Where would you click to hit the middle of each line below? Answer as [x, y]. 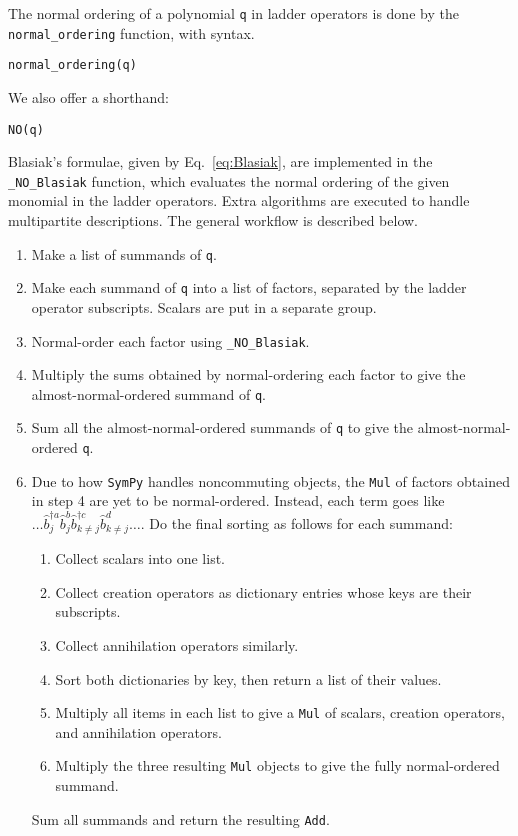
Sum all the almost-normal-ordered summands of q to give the [222, 427]
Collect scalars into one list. [140, 558]
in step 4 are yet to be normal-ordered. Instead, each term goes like [238, 500]
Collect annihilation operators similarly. [177, 644]
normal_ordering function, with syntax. [131, 32]
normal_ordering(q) [72, 65]
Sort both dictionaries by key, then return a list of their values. [248, 678]
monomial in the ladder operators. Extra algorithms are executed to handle [239, 200]
